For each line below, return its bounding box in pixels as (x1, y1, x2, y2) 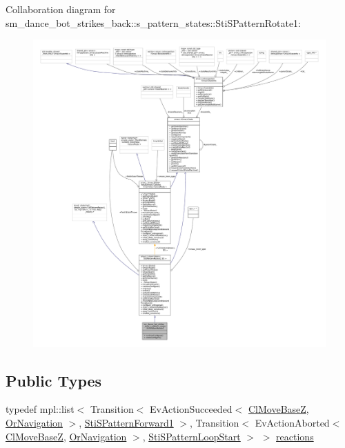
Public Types (6, 369, 102, 391)
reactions (276, 429, 314, 443)
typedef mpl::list (6, 402, 75, 416)
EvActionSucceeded (150, 402, 233, 416)
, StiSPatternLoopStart (142, 429, 241, 443)
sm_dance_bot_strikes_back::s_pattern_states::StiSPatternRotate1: (6, 15, 301, 30)
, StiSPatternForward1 (79, 415, 174, 429)
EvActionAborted (255, 415, 330, 429)
